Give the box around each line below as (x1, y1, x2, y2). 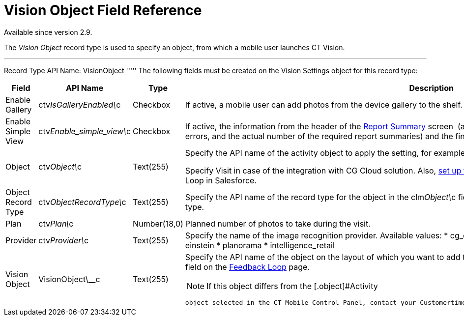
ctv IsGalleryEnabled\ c (38, 99, 121, 110)
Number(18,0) (133, 218, 183, 229)
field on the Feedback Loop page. (185, 262, 310, 272)
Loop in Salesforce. (185, 175, 257, 185)
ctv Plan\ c (38, 218, 74, 229)
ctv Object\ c (38, 161, 82, 172)
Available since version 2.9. (4, 28, 92, 36)
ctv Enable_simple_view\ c (38, 126, 131, 136)
